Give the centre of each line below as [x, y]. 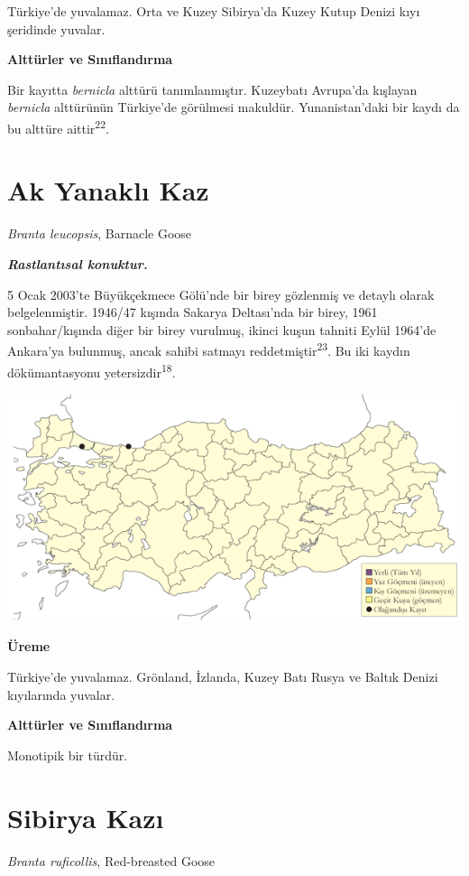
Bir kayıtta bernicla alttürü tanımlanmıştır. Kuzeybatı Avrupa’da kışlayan [212, 89]
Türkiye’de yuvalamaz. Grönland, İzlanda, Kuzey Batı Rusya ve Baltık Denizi [223, 676]
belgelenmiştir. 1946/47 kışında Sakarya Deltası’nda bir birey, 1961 [193, 312]
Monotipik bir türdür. [68, 755]
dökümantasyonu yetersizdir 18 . [92, 370]
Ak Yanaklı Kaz [108, 190]
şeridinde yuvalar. [56, 28]
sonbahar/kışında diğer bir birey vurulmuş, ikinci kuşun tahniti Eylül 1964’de [222, 329]
